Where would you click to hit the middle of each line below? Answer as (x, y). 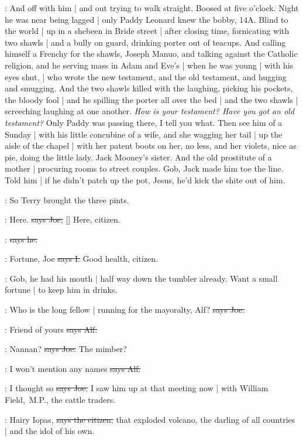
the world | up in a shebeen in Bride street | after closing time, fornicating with (147, 31)
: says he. (21, 239)
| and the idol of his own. (50, 431)
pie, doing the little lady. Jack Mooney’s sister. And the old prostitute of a (138, 157)
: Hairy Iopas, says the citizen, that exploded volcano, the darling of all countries (150, 419)
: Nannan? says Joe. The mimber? (66, 349)
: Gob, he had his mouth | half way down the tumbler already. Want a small (141, 278)
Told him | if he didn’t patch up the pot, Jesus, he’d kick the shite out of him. (145, 180)
